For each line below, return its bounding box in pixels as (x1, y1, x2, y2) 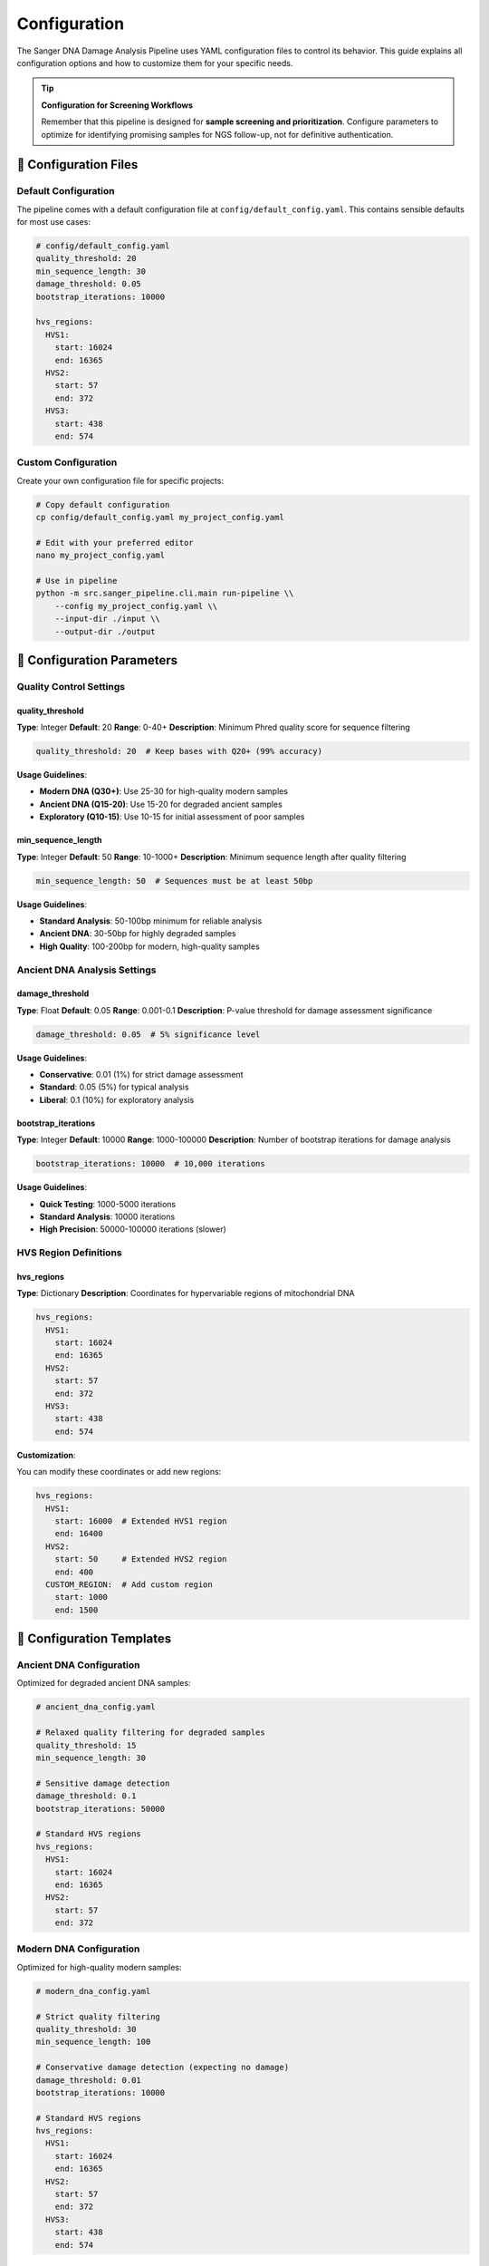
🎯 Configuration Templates (16, 1632, 172, 1647)
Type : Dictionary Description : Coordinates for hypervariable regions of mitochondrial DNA (16, 1288, 355, 1299)
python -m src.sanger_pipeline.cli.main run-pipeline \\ (35, 588, 294, 598)
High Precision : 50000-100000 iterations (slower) (39, 1224, 226, 1235)
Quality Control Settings (16, 680, 126, 692)
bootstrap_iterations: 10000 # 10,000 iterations (35, 1158, 266, 1169)
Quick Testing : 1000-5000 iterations (39, 1198, 177, 1209)
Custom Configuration (16, 456, 118, 469)
